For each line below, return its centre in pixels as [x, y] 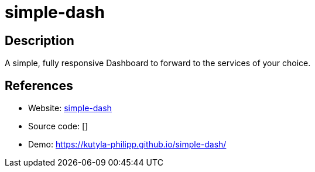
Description [40, 40]
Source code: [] [58, 126]
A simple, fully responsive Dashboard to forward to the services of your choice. [158, 63]
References [39, 85]
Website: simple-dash [70, 108]
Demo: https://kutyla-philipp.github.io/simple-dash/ [127, 145]
